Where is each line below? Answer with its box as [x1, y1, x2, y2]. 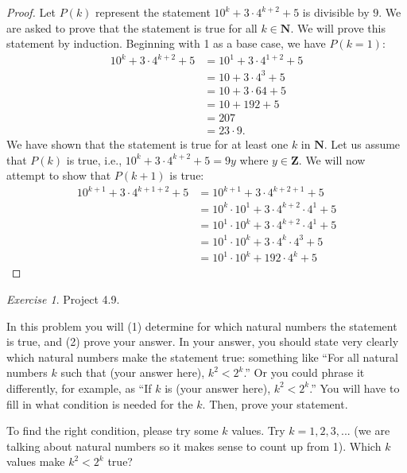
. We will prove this [290, 19, 386, 36]
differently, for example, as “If [6, 379, 152, 396]
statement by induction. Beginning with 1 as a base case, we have [6, 35, 326, 52]
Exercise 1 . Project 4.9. [6, 291, 120, 307]
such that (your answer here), [60, 364, 205, 381]
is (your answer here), [165, 379, 271, 396]
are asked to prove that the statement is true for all [6, 19, 258, 36]
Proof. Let [6, 4, 56, 20]
